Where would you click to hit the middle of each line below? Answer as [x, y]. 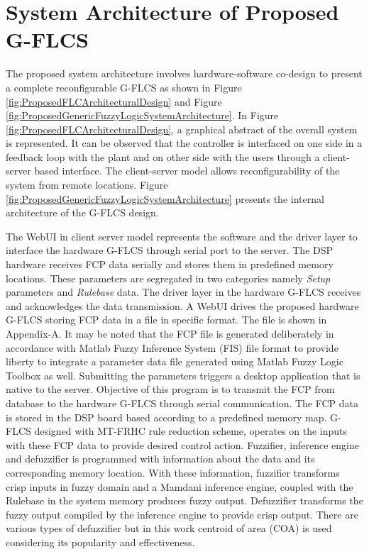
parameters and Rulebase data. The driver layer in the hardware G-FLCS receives [183, 292]
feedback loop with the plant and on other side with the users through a [163, 156]
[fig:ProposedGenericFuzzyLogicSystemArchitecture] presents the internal [165, 198]
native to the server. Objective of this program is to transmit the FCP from [170, 389]
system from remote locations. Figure [87, 185]
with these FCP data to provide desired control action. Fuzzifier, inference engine [182, 444]
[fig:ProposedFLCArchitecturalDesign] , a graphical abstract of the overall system [182, 129]
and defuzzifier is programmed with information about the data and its [160, 459]
